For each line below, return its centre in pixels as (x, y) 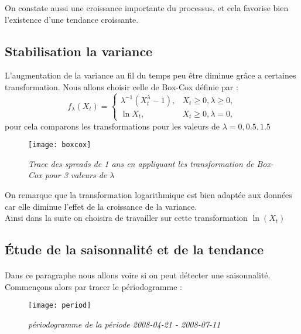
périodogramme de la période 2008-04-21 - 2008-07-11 (124, 324)
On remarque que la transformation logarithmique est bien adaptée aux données (148, 195)
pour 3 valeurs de (76, 175)
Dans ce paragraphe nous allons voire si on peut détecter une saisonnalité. (138, 275)
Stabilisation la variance (79, 51)
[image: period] (60, 306)
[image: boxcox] (60, 145)
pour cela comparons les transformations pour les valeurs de (112, 126)
